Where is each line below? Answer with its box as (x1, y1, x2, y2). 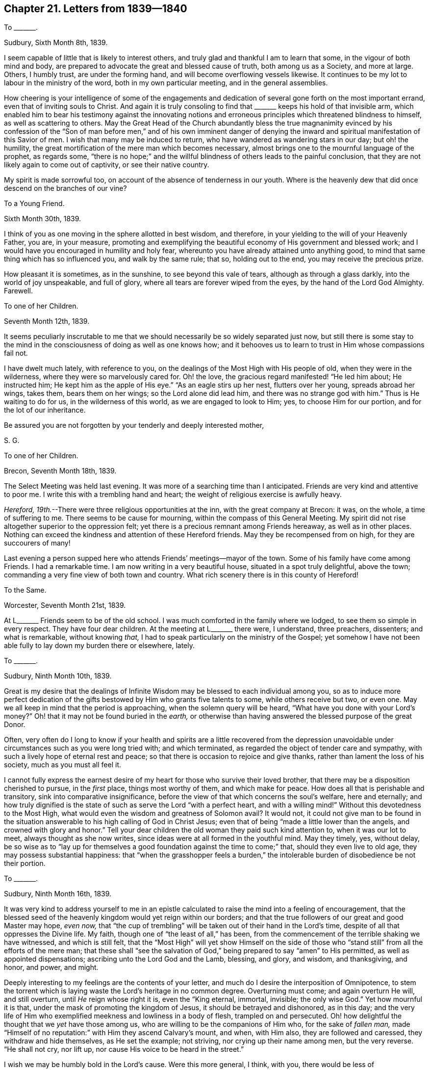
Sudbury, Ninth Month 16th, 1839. (4, 889, 112, 898)
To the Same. (4, 586, 47, 595)
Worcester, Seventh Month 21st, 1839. (4, 601, 126, 610)
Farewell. (4, 287, 33, 295)
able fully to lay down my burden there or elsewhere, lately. (4, 641, 195, 650)
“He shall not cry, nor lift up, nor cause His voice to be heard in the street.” (4, 1045, 244, 1054)
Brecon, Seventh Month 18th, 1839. (4, 467, 117, 475)
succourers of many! (4, 539, 71, 548)
